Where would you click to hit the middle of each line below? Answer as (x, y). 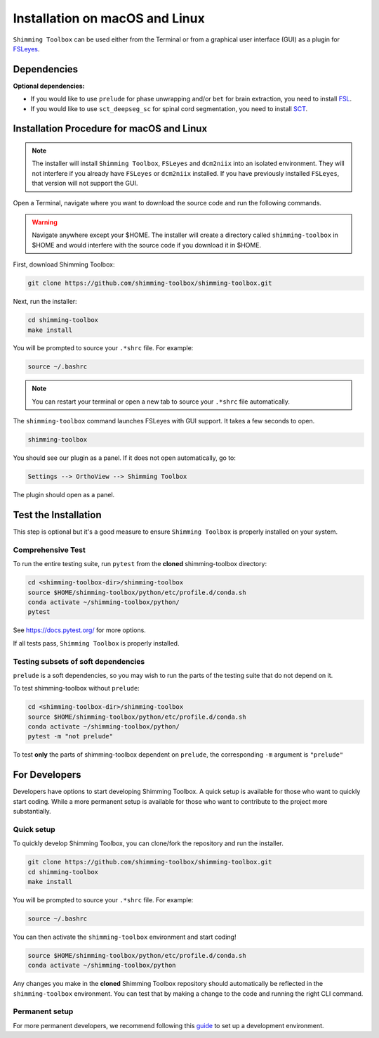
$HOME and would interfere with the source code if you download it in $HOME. (147, 245)
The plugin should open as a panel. (64, 495)
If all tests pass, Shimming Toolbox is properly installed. (96, 643)
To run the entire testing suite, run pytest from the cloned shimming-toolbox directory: (140, 564)
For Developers (47, 775)
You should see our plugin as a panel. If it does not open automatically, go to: (125, 458)
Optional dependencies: (49, 86)
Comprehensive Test (49, 550)
